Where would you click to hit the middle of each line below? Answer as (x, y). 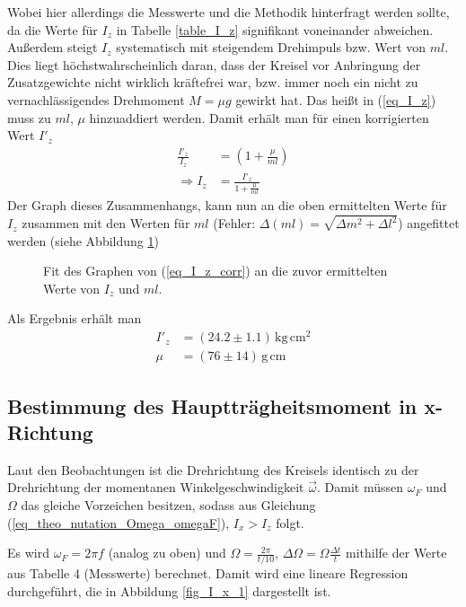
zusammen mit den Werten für (106, 223)
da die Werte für (53, 29)
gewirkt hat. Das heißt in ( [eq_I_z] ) (336, 99)
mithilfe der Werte (396, 553)
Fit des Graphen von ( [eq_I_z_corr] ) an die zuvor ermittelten (215, 271)
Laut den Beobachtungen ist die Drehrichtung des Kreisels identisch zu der (213, 469)
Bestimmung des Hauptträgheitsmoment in (212, 405)
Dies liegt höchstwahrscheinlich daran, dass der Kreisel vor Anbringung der (214, 64)
